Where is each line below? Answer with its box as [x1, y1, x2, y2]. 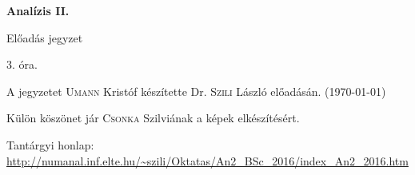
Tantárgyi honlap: [6, 136, 94, 153]
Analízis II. [6, 2, 70, 18]
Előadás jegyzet [6, 29, 83, 46]
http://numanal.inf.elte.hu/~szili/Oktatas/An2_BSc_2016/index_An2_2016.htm [6, 152, 409, 169]
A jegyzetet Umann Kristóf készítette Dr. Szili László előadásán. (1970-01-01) [6, 82, 386, 99]
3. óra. [6, 56, 38, 73]
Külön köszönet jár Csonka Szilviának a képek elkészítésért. [6, 109, 300, 126]
